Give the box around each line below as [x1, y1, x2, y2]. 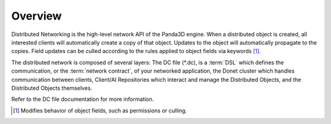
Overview [11, 9, 62, 23]
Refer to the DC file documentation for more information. [11, 95, 154, 103]
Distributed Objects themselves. [11, 84, 93, 92]
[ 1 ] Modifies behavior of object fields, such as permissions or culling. [13, 107, 187, 114]
